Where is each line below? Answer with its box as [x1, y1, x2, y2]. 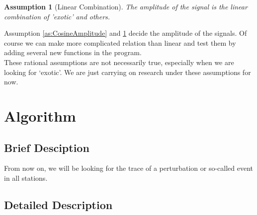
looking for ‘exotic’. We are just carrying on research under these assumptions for [4, 67, 251, 77]
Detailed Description [4, 197, 113, 212]
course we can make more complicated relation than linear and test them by [4, 37, 236, 48]
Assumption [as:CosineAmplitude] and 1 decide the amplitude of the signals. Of [4, 28, 247, 38]
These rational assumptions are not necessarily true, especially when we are [4, 57, 234, 67]
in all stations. [4, 172, 48, 183]
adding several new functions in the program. [4, 47, 142, 58]
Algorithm [4, 105, 76, 126]
